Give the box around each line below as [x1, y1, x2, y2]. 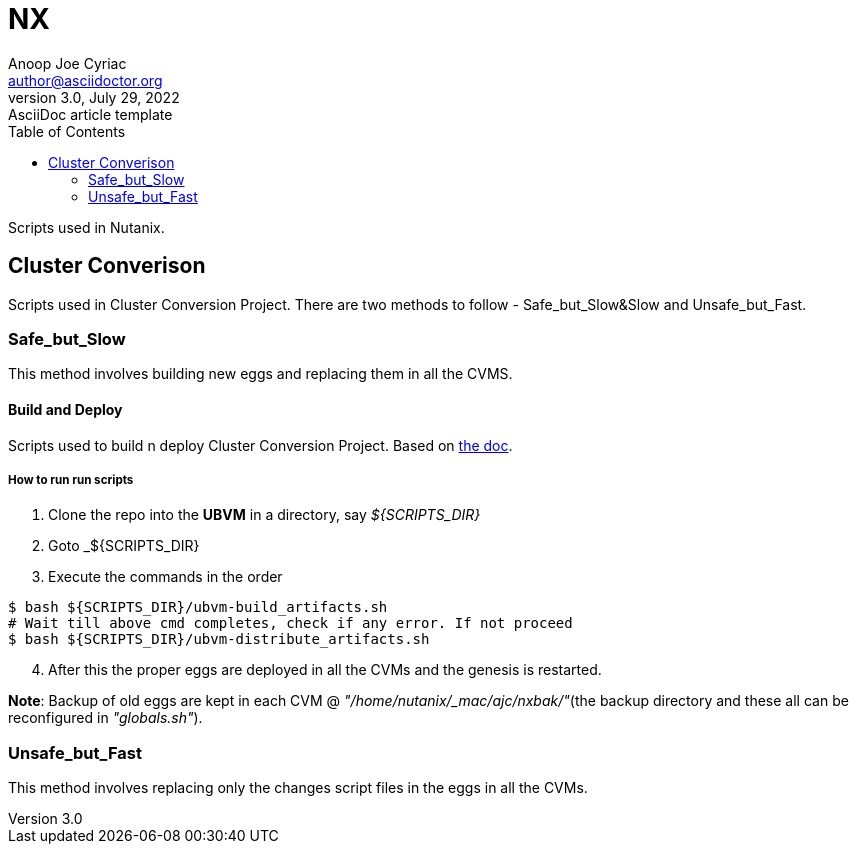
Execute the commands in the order [48, 568, 283, 586]
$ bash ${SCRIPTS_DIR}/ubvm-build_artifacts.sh [8, 599, 388, 616]
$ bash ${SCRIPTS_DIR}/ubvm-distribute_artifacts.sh [8, 631, 430, 648]
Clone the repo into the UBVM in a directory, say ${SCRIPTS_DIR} [48, 506, 481, 524]
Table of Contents [8, 122, 126, 140]
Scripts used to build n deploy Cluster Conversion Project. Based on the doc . [8, 436, 513, 454]
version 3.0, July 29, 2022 [8, 88, 180, 106]
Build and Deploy [8, 400, 123, 418]
